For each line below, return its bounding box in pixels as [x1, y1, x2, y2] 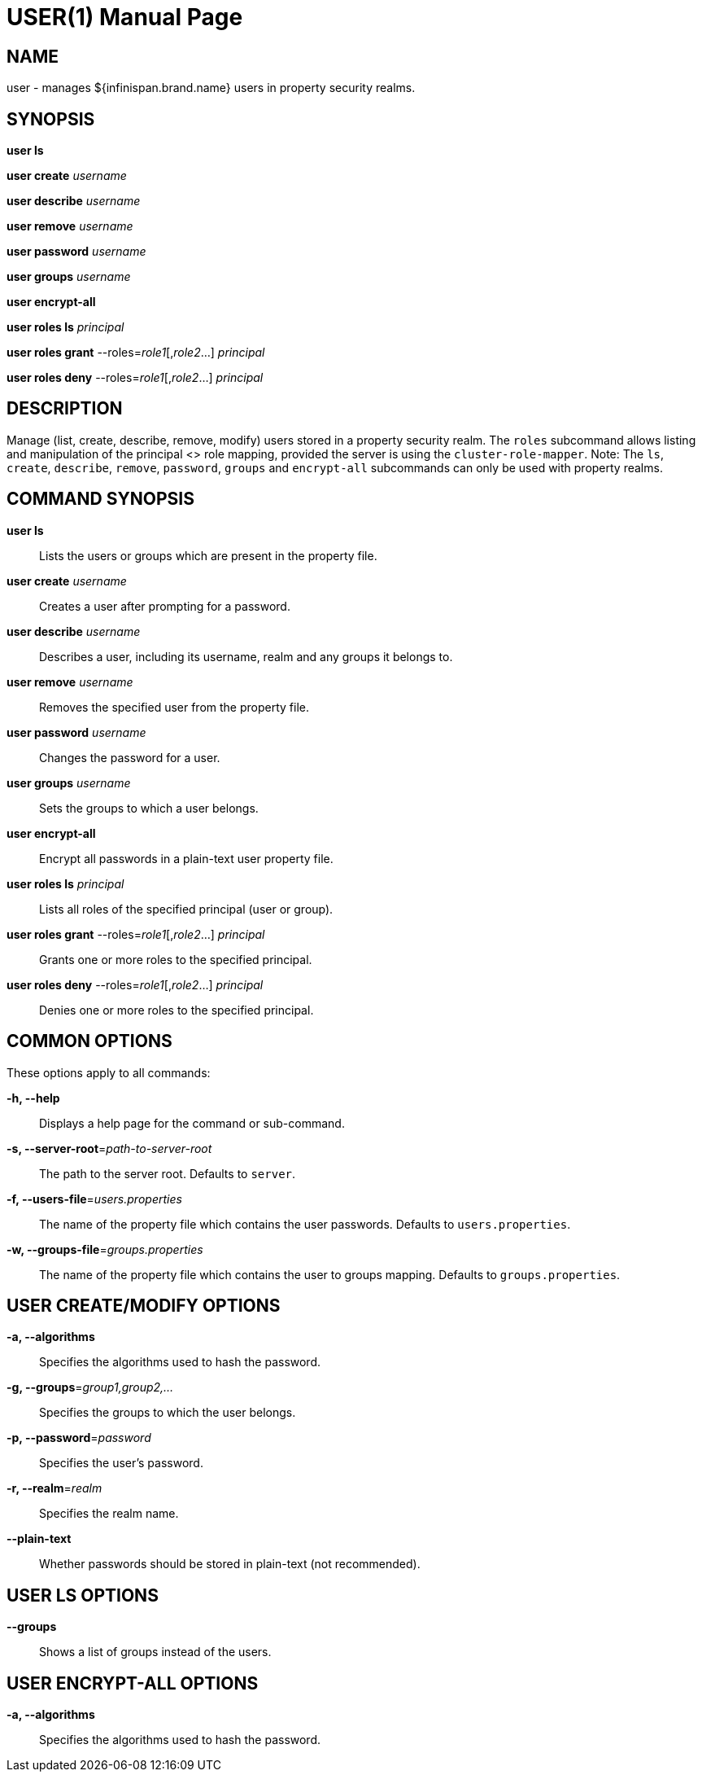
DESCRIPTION [7, 398, 123, 419]
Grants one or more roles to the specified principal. [39, 952, 312, 966]
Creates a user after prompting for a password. [39, 598, 290, 613]
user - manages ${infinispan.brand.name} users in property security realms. [7, 81, 416, 95]
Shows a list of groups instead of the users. [39, 1645, 272, 1659]
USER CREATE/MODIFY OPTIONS [7, 1295, 281, 1316]
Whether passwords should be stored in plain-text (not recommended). [39, 1557, 421, 1571]
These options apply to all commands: [7, 1065, 211, 1080]
